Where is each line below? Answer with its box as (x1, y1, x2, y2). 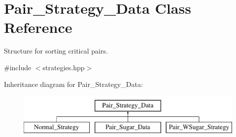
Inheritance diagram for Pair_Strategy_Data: (4, 79, 143, 89)
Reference (4, 17, 72, 37)
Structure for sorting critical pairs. (4, 46, 108, 56)
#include (4, 62, 32, 72)
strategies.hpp (42, 62, 85, 72)
